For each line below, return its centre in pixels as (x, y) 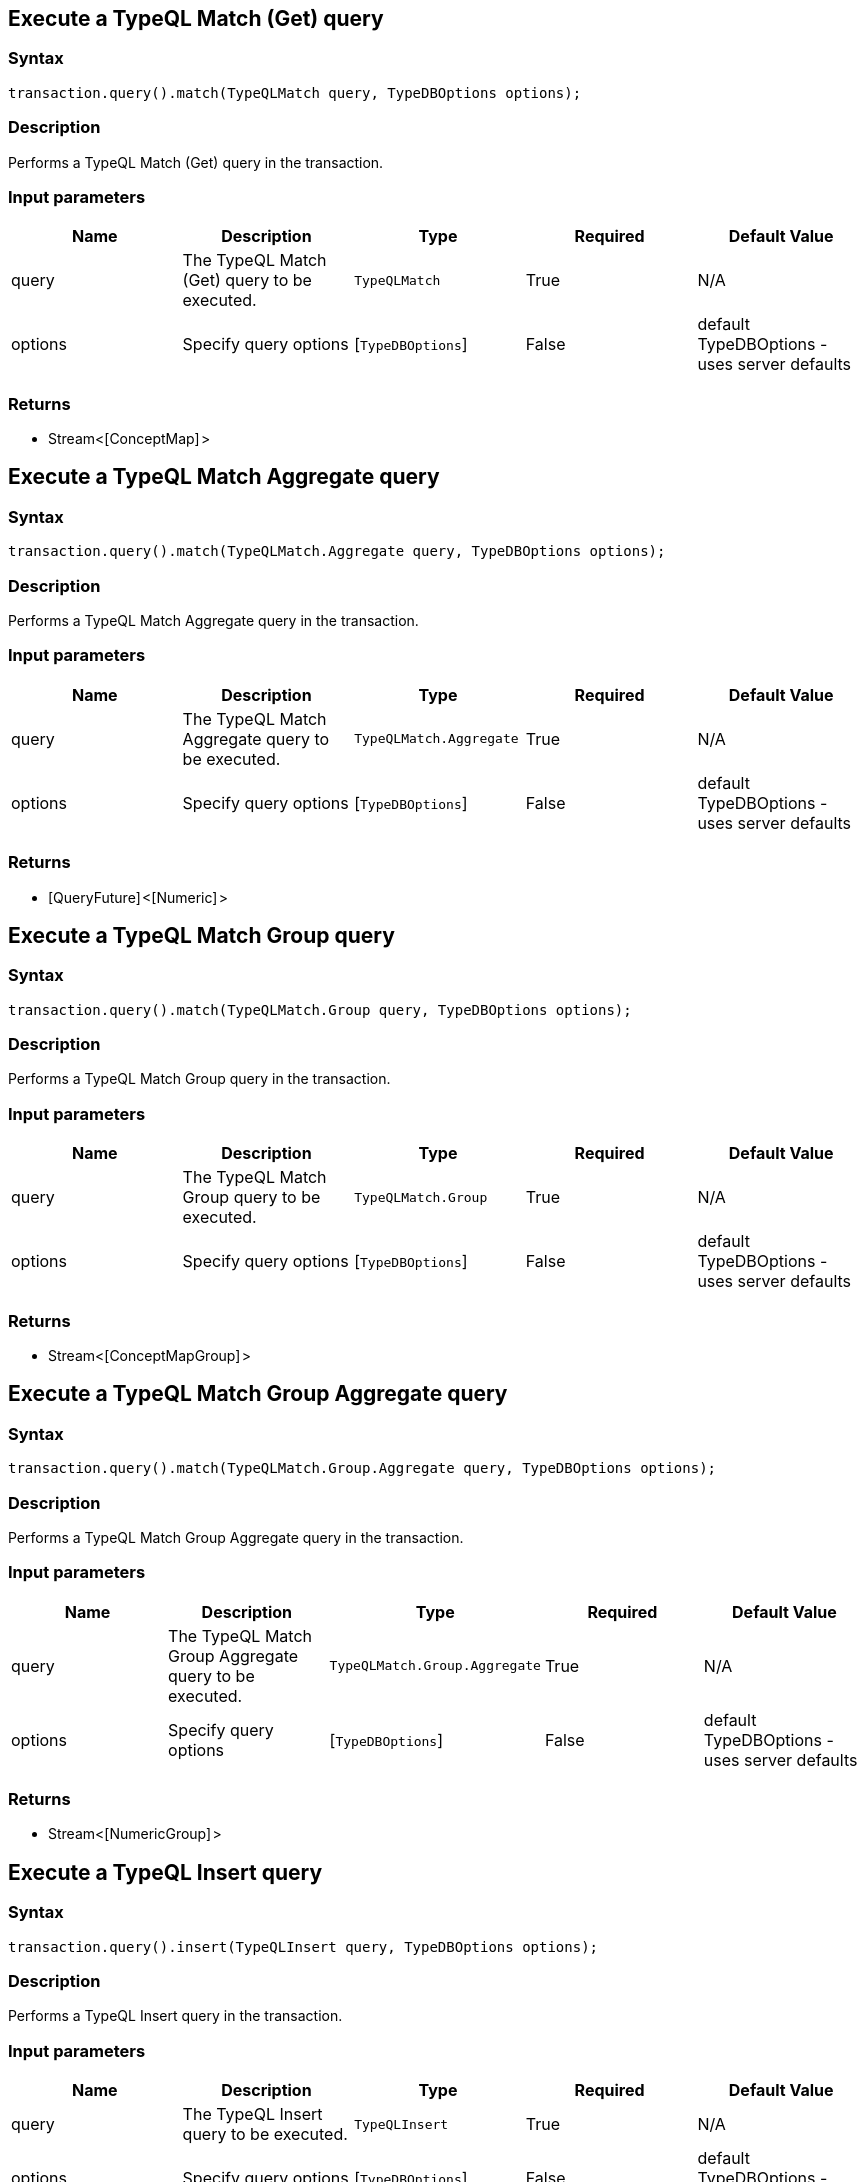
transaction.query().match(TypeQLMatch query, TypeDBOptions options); (295, 92)
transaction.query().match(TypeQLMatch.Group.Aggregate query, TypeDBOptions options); (362, 1468)
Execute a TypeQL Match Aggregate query (224, 477)
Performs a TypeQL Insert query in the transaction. (175, 2016)
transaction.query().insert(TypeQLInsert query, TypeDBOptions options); (303, 1946)
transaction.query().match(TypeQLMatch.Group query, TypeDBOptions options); (320, 1009)
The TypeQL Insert (252, 2114)
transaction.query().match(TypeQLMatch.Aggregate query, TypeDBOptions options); (337, 551)
